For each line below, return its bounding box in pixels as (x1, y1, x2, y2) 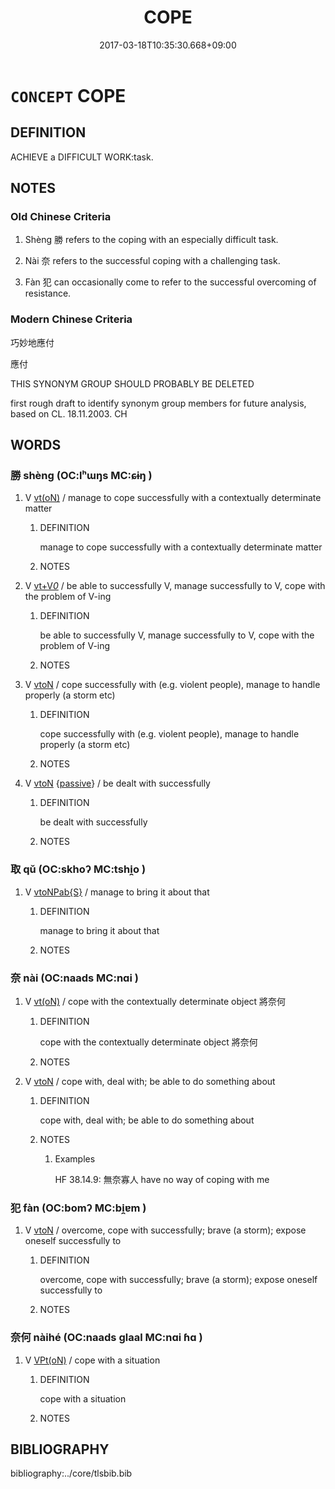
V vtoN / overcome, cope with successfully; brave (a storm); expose (24, 1224, 307, 1236)
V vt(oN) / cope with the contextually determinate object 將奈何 (24, 996, 287, 1008)
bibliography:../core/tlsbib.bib (10, 1467, 133, 1480)
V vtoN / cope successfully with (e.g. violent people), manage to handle (24, 679, 321, 691)
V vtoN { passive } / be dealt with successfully (24, 777, 211, 790)
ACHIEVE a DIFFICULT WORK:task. (10, 151, 154, 163)
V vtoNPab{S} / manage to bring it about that (24, 886, 210, 898)
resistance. (24, 287, 72, 300)
